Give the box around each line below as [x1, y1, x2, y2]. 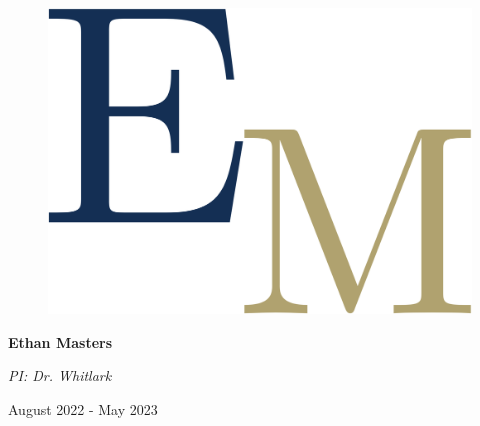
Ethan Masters [8, 331, 113, 352]
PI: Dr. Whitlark [8, 365, 112, 386]
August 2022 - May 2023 [8, 398, 158, 419]
